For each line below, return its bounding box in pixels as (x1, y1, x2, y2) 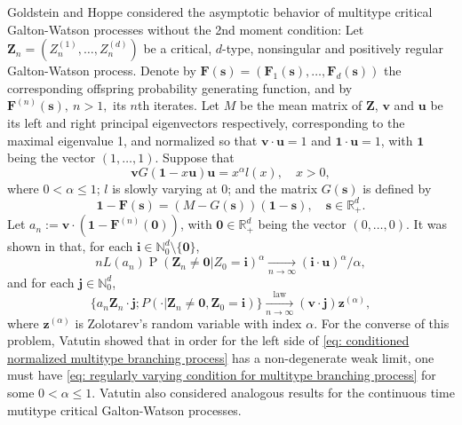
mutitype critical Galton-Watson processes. (7, 400, 242, 419)
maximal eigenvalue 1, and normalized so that (7, 130, 258, 149)
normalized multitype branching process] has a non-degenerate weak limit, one (7, 348, 434, 366)
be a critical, (143, 39, 212, 58)
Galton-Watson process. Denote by (7, 61, 196, 80)
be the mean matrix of (239, 96, 362, 114)
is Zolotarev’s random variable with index (75, 313, 302, 332)
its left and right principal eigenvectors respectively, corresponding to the (7, 113, 405, 131)
